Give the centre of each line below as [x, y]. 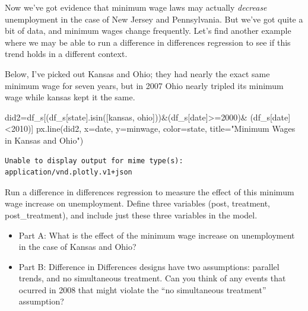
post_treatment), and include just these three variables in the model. [131, 215]
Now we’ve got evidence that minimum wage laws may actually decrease [136, 7]
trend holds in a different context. [66, 54]
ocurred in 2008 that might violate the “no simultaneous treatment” [142, 289]
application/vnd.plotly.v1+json [69, 172]
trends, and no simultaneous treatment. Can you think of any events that [152, 278]
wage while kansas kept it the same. [70, 97]
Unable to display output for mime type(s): [94, 161]
